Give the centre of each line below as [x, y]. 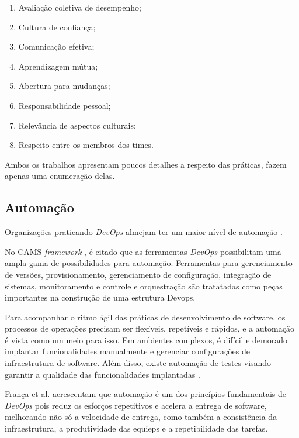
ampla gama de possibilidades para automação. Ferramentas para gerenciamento [149, 263]
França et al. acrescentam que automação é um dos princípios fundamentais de [146, 394]
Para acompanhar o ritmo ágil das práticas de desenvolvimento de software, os [145, 317]
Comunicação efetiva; [56, 46]
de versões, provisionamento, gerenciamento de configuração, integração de [138, 274]
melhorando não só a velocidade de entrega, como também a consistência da [141, 417]
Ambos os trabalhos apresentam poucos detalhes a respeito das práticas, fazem [146, 164]
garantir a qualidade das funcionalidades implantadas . [102, 374]
